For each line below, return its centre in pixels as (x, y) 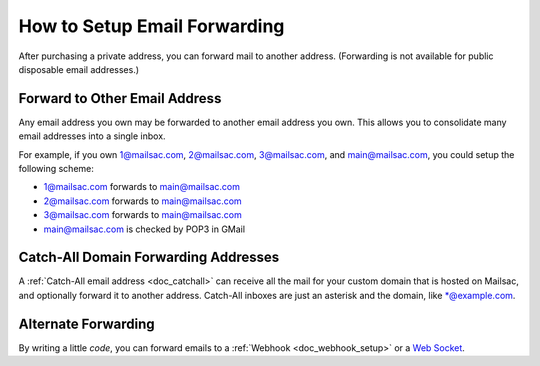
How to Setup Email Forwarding (151, 26)
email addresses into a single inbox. (92, 136)
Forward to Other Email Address (120, 98)
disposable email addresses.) (79, 69)
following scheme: (56, 169)
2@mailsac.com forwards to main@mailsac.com (142, 201)
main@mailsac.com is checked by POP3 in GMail (144, 229)
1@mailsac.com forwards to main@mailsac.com (141, 187)
